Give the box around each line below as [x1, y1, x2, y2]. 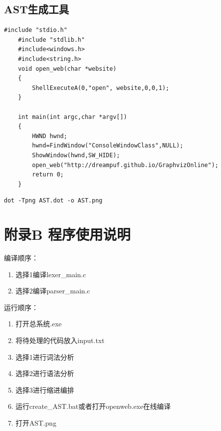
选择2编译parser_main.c [15, 286, 90, 296]
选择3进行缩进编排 [15, 384, 74, 395]
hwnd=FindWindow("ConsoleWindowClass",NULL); [32, 142, 184, 149]
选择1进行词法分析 [15, 351, 74, 362]
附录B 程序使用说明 [4, 224, 131, 244]
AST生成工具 [4, 1, 69, 17]
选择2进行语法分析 [15, 368, 74, 378]
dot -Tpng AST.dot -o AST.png [4, 197, 103, 204]
